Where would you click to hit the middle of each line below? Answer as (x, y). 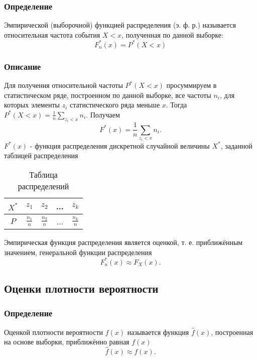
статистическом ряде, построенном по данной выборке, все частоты (108, 95)
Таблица (43, 175)
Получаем (105, 114)
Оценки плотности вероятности (81, 288)
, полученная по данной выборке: (172, 34)
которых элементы (32, 105)
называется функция (158, 332)
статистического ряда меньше (115, 105)
